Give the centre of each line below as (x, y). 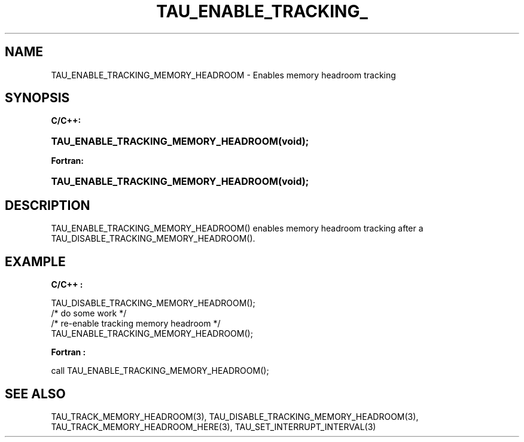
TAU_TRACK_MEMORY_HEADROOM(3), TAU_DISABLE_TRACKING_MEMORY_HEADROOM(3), (235, 416)
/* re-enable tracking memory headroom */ (136, 324)
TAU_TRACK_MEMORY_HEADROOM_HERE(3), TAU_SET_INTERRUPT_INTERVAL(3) (214, 426)
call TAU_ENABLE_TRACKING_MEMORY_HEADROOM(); (160, 371)
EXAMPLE (35, 261)
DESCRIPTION (48, 205)
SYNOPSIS (37, 98)
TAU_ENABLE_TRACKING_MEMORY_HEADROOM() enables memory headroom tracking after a (237, 228)
